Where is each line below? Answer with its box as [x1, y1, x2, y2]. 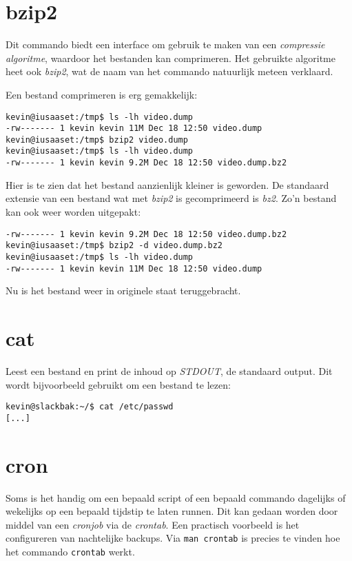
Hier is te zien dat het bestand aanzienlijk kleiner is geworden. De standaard [6, 177, 329, 192]
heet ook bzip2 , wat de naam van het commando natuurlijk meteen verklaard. [6, 64, 333, 79]
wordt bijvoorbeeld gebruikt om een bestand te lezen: [6, 377, 231, 391]
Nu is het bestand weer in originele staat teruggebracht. [6, 283, 241, 298]
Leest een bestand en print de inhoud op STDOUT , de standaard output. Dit [6, 363, 333, 378]
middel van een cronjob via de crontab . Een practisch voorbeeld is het [6, 517, 300, 531]
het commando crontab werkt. [6, 544, 135, 558]
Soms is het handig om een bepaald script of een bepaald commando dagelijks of [6, 490, 346, 504]
